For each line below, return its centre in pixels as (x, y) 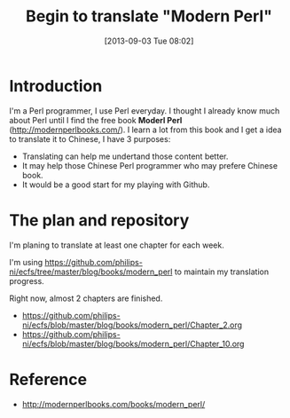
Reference (48, 379)
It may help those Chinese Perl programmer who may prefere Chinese (149, 165)
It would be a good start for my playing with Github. (116, 185)
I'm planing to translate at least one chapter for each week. (117, 245)
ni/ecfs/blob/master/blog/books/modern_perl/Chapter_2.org (132, 325)
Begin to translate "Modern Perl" (149, 16)
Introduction (56, 86)
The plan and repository (99, 220)
